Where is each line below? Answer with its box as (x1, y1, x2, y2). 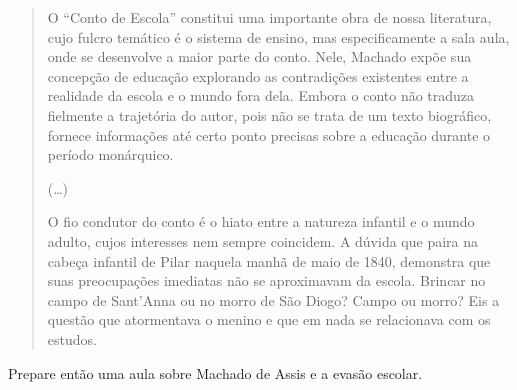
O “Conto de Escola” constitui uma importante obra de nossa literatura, (47, 7, 492, 27)
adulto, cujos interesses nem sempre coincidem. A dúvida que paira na (47, 230, 479, 251)
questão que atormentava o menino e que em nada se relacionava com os (47, 309, 491, 330)
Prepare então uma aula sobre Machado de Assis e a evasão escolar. (8, 362, 423, 383)
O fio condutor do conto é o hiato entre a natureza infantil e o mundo (47, 211, 475, 232)
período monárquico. (47, 144, 174, 165)
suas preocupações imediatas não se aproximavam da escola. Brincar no (47, 270, 486, 291)
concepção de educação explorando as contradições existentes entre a (47, 65, 469, 86)
